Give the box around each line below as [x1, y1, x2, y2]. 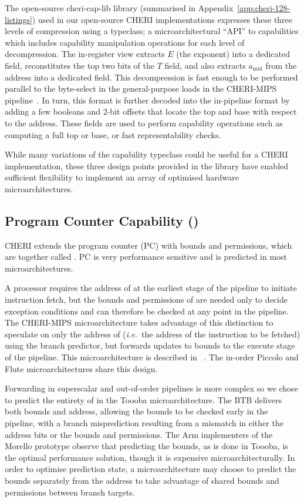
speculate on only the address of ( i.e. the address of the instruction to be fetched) [5, 327, 300, 340]
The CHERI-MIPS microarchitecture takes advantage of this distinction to [5, 316, 273, 329]
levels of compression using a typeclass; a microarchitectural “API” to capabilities [5, 25, 299, 37]
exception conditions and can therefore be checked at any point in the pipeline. [5, 304, 289, 317]
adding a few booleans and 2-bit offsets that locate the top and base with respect [5, 105, 297, 118]
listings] [5, 13, 32, 25]
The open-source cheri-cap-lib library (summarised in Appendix [5, 2, 234, 14]
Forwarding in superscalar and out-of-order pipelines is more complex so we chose [5, 382, 298, 394]
